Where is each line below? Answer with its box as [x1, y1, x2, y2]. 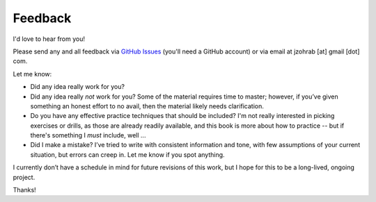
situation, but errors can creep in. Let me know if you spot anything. [30, 150, 226, 159]
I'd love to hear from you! [13, 35, 85, 43]
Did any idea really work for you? [30, 83, 125, 91]
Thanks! [13, 186, 36, 194]
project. [13, 173, 36, 181]
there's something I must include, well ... [30, 131, 146, 140]
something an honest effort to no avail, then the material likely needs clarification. [30, 101, 265, 110]
